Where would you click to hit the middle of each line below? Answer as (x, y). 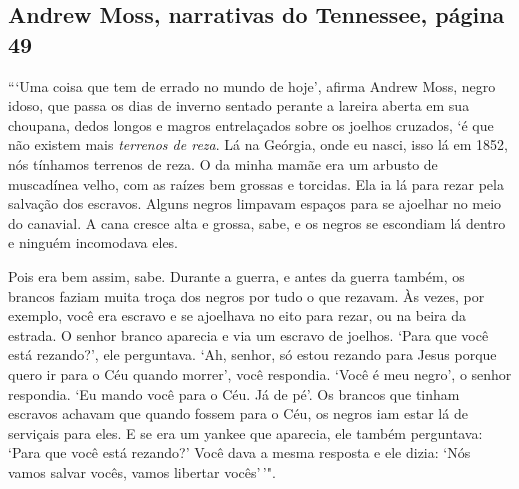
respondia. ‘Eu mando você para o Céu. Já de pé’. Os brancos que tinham (234, 393)
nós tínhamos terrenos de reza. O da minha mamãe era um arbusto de (223, 163)
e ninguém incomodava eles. (93, 242)
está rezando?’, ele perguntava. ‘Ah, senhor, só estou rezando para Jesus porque (252, 354)
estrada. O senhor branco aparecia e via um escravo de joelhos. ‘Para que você (248, 334)
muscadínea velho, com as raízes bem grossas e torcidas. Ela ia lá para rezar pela (256, 183)
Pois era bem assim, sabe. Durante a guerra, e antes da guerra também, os (236, 275)
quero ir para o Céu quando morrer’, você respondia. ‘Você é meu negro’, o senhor (260, 373)
